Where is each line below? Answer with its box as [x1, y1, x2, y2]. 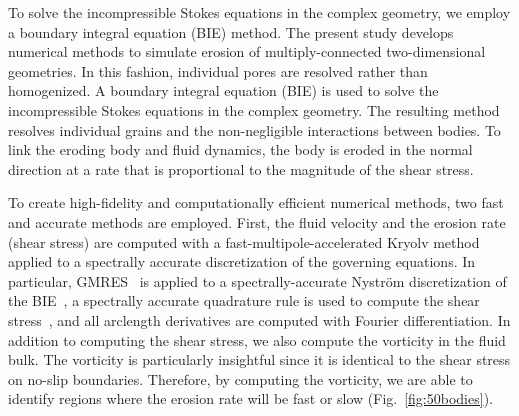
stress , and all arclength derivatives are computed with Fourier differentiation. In [8, 309, 511, 330]
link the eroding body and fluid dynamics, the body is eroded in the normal [8, 139, 473, 160]
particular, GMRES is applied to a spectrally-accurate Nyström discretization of [8, 270, 507, 291]
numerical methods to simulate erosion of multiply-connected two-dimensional [8, 41, 486, 62]
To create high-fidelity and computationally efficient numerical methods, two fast [8, 192, 504, 213]
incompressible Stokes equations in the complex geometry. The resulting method [8, 99, 500, 120]
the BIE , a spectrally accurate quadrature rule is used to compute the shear [8, 290, 480, 311]
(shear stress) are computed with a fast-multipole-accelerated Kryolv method [8, 231, 480, 252]
